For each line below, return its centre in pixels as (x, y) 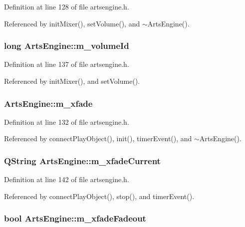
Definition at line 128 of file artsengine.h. (67, 6)
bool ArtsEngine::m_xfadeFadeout (75, 218)
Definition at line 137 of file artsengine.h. (67, 64)
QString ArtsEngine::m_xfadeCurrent (82, 160)
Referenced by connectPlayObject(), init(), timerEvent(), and (98, 138)
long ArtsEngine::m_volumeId (67, 46)
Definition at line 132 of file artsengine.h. (67, 121)
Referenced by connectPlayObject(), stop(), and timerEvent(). (99, 196)
